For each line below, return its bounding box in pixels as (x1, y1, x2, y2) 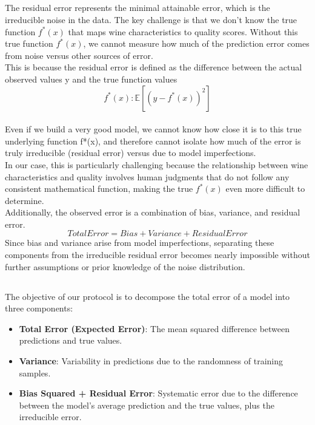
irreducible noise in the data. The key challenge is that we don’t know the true (5, 13, 297, 25)
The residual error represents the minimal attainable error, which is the (5, 1, 270, 14)
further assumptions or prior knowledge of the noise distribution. (5, 260, 245, 273)
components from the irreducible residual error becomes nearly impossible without (5, 248, 310, 261)
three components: (5, 302, 73, 314)
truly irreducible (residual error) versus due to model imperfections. (5, 146, 256, 159)
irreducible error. (19, 410, 82, 423)
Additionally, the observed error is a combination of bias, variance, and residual (5, 206, 300, 219)
